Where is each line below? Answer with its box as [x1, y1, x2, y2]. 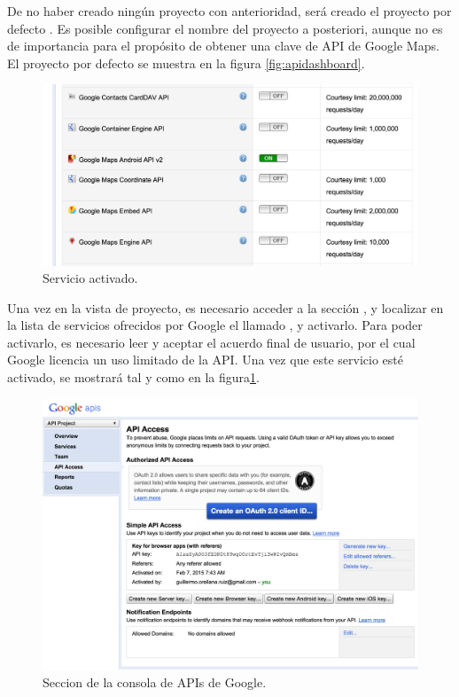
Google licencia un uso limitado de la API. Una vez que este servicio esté [7, 350, 404, 369]
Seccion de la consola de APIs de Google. [43, 672, 267, 691]
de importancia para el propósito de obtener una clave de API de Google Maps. [7, 36, 440, 55]
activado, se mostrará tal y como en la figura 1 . [7, 368, 260, 387]
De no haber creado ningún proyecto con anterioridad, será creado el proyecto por [7, 2, 452, 20]
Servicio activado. [43, 269, 138, 287]
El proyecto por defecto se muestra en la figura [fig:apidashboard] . [7, 53, 365, 72]
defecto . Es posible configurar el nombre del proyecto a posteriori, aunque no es [7, 19, 443, 37]
